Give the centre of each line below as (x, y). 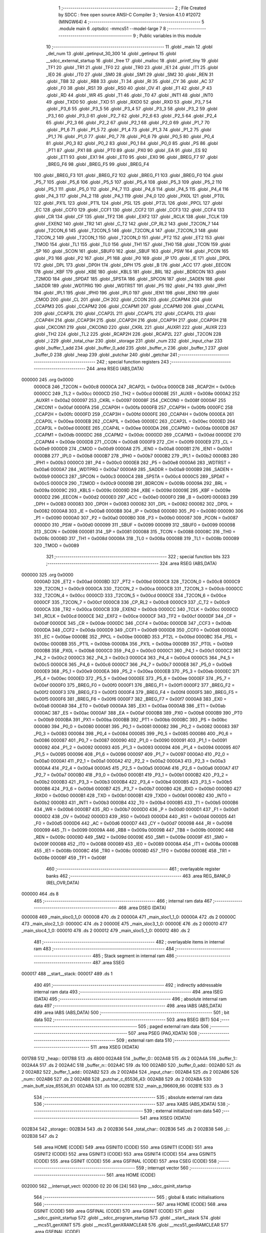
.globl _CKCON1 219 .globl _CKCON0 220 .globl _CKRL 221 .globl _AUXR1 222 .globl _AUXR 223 (130, 327)
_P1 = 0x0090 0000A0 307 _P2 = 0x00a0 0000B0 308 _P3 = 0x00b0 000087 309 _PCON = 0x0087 (136, 518)
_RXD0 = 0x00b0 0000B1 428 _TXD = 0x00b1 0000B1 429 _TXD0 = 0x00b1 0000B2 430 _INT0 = (133, 796)
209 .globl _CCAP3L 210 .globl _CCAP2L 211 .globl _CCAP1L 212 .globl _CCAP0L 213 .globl (125, 313)
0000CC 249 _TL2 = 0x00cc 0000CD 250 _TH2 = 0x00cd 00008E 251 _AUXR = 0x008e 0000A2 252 (137, 394)
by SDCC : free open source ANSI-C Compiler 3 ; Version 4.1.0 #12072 (130, 15)
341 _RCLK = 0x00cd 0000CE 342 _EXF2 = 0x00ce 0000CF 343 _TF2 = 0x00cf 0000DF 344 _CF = (135, 616)
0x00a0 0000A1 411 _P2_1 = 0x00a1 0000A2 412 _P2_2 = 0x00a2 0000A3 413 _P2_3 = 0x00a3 (130, 761)
